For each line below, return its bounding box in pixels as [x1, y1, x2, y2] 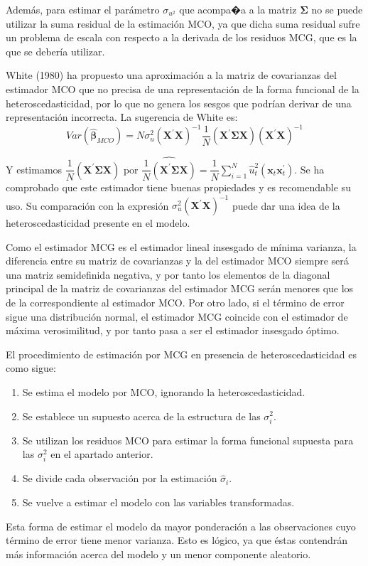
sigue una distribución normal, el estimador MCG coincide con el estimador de [6, 309, 348, 324]
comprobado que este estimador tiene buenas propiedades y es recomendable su [6, 179, 351, 194]
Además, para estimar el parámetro [6, 2, 160, 16]
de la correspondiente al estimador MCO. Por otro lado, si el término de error [6, 295, 345, 309]
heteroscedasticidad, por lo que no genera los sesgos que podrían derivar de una [6, 95, 352, 110]
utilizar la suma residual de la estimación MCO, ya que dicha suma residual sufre [6, 16, 360, 31]
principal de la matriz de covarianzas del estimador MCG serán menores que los [6, 281, 354, 296]
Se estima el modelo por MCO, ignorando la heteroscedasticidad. [22, 384, 305, 399]
